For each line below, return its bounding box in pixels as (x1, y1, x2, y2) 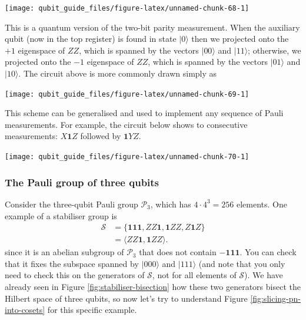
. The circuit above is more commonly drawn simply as (18, 67, 217, 80)
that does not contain (139, 246, 217, 258)
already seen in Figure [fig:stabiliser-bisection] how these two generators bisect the (5, 280, 301, 292)
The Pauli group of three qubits (5, 174, 159, 189)
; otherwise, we (248, 44, 301, 56)
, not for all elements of (152, 269, 237, 281)
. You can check (240, 246, 297, 258)
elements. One (236, 197, 287, 210)
